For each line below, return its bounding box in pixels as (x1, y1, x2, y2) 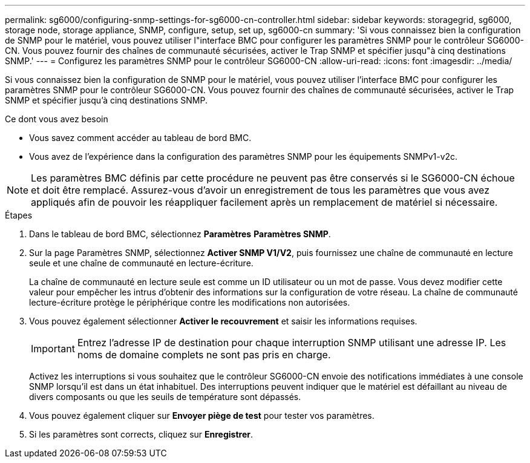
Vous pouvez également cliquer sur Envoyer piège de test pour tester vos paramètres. (29, 410, 375, 421)
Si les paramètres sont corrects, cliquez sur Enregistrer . (29, 429, 253, 439)
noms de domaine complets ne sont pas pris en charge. (77, 349, 331, 361)
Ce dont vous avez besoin (5, 114, 108, 124)
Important (31, 343, 75, 355)
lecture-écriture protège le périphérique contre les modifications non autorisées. (29, 297, 350, 307)
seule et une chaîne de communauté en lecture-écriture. (29, 258, 254, 268)
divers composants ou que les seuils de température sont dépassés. (29, 392, 301, 402)
